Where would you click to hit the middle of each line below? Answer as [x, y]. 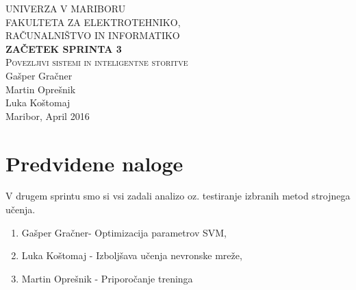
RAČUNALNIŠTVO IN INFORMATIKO [93, 35]
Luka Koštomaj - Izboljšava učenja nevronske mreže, [132, 255]
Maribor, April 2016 [48, 116]
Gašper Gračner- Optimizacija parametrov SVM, [124, 232]
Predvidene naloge [94, 163]
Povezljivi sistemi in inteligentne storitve [97, 62]
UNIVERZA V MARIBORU [66, 8]
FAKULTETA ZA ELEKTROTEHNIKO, [93, 22]
